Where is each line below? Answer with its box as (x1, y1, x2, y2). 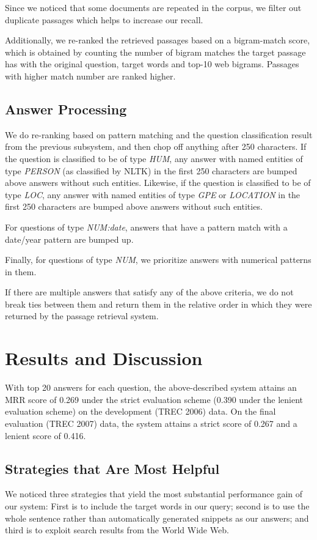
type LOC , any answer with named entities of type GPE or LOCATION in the (5, 188, 301, 201)
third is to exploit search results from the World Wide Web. (5, 523, 229, 536)
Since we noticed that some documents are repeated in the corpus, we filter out (5, 1, 302, 13)
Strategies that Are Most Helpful (5, 459, 220, 478)
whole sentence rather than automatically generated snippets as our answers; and (5, 511, 309, 524)
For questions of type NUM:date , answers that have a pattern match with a (5, 220, 288, 233)
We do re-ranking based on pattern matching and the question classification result (5, 128, 313, 141)
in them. (5, 265, 37, 278)
